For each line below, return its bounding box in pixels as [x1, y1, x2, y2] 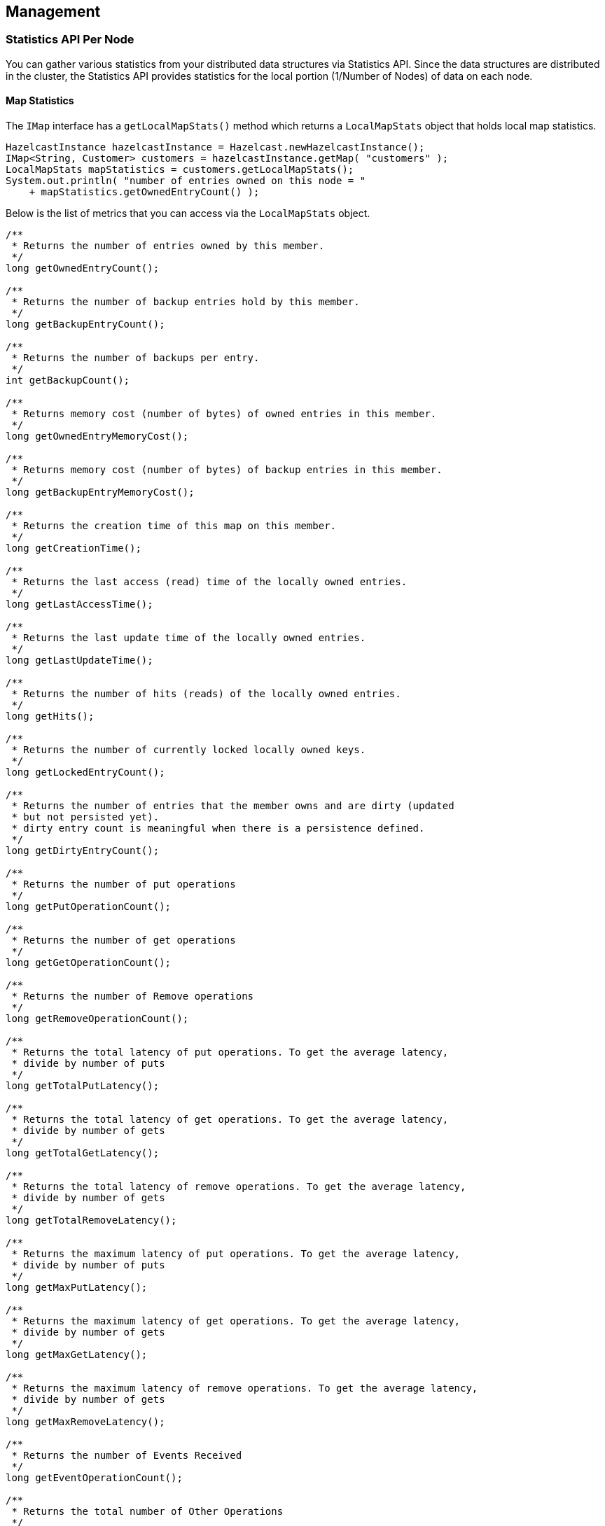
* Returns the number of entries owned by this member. [11, 240, 325, 252]
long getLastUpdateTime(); [6, 654, 153, 666]
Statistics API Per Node [6, 32, 134, 47]
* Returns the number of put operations [11, 878, 236, 890]
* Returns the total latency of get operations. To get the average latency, [11, 1114, 449, 1126]
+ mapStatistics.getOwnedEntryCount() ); [29, 186, 260, 198]
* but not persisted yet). [11, 811, 160, 823]
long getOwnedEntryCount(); [6, 262, 160, 274]
